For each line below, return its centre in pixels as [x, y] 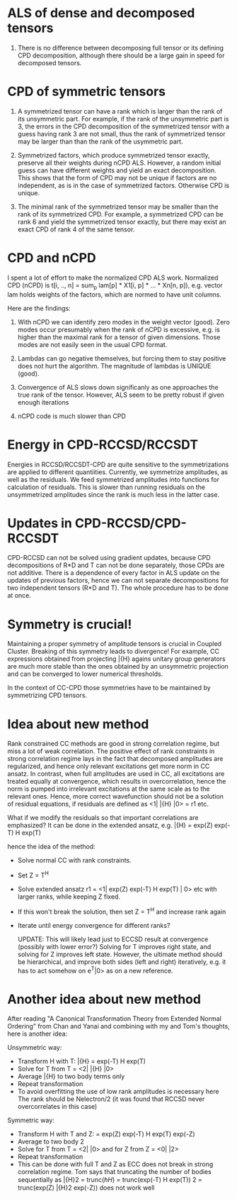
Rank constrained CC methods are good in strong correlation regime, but [114, 744]
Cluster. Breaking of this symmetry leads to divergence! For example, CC [114, 652]
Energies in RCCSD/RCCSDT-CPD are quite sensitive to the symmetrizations [118, 464]
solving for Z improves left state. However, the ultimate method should [120, 954]
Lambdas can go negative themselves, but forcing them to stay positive [122, 358]
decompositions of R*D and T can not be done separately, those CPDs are [116, 565]
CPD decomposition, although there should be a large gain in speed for [121, 55]
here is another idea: [37, 1034]
